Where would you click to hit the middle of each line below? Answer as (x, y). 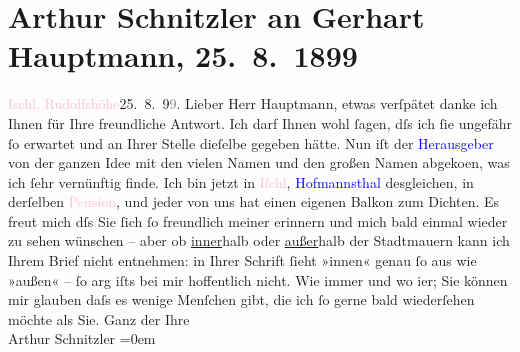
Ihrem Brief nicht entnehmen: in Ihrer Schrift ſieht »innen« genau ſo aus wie (242, 260)
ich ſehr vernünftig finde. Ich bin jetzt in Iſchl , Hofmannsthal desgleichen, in (241, 181)
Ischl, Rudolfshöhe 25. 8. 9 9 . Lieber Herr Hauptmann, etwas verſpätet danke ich (253, 103)
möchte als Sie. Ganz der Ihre (99, 318)
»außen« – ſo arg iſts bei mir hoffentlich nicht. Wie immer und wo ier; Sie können (258, 279)
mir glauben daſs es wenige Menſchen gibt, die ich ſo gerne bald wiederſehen (241, 299)
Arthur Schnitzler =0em (82, 338)
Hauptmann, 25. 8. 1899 (183, 55)
